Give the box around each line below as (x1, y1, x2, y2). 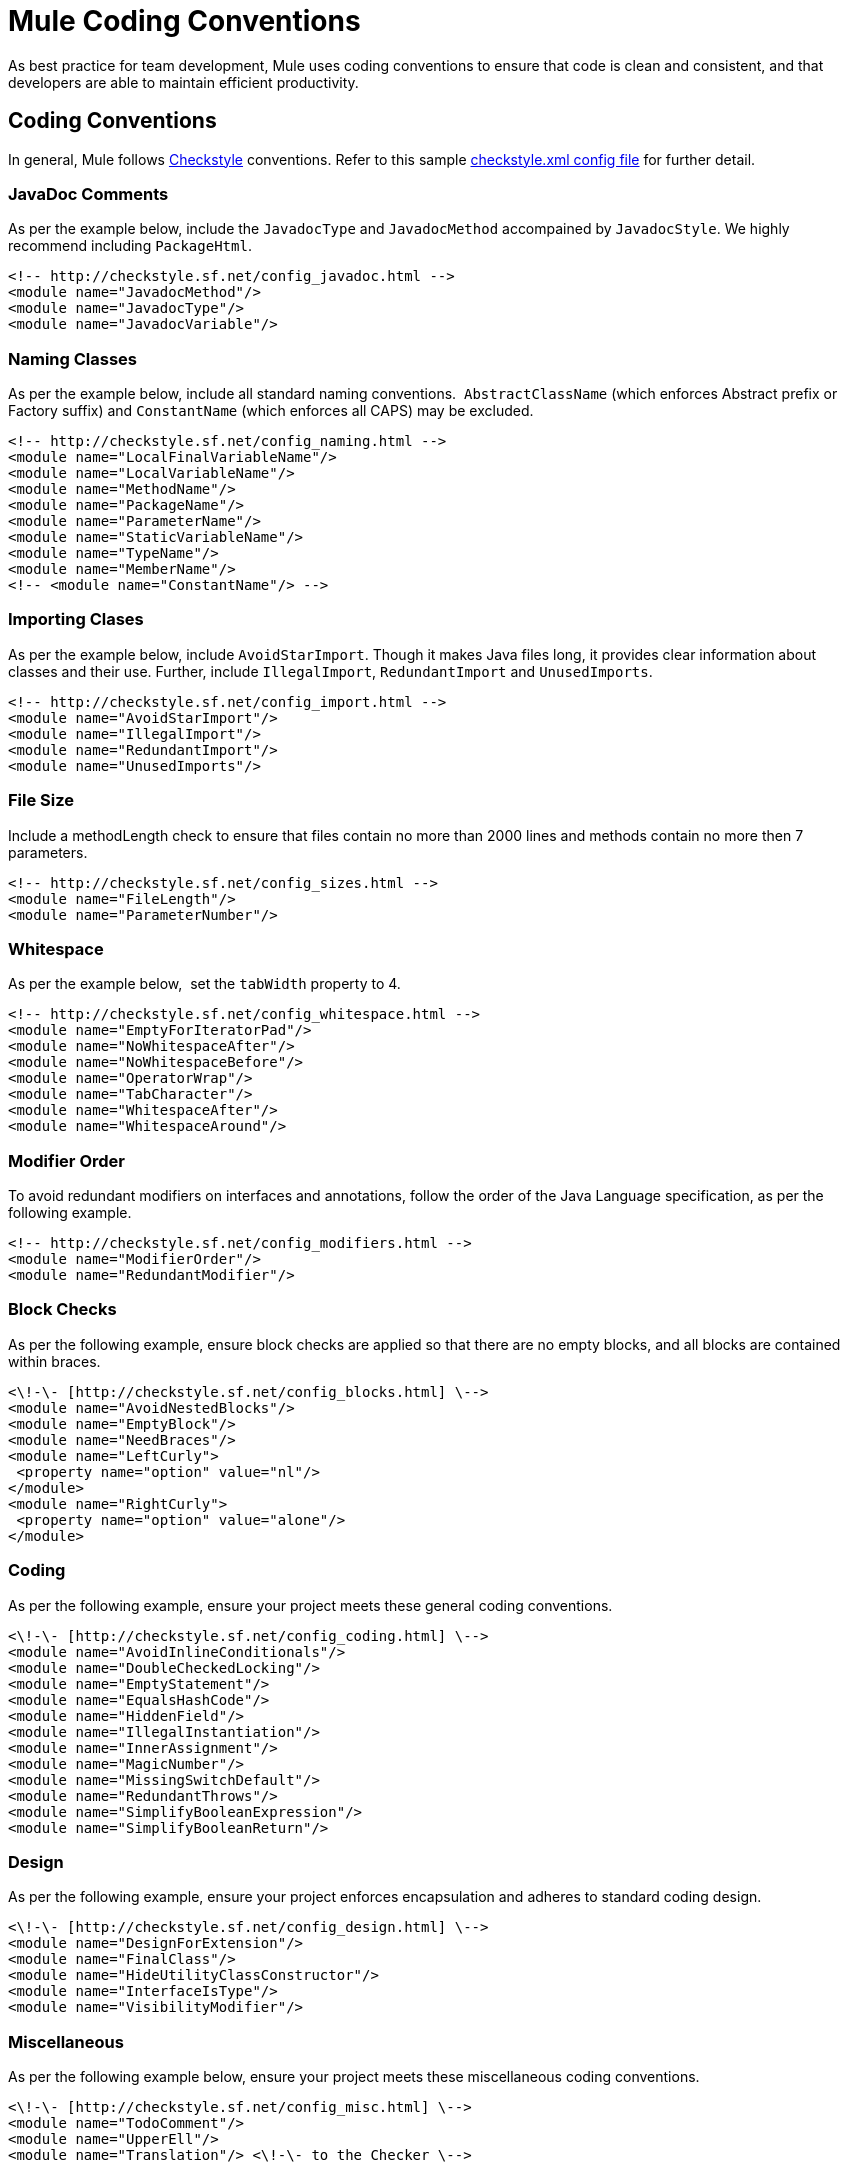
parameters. (8, 843, 88, 861)
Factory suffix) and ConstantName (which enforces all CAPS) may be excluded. (8, 402, 534, 420)
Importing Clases (8, 609, 144, 630)
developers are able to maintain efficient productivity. (8, 73, 359, 91)
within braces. (8, 1352, 101, 1370)
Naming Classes (8, 348, 137, 369)
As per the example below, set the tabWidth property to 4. (8, 975, 401, 993)
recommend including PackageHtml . (8, 237, 252, 255)
